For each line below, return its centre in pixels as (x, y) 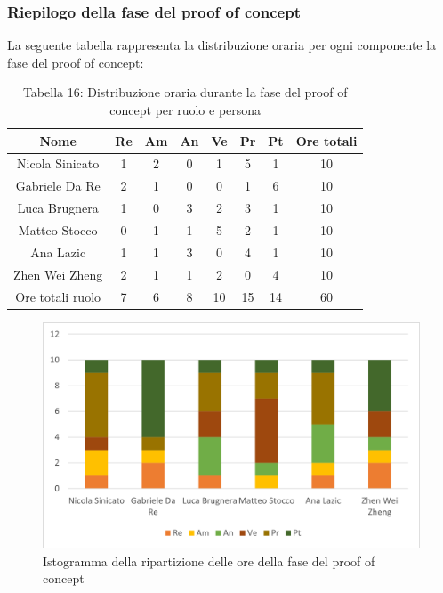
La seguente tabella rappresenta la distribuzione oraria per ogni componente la (222, 45)
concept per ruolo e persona (185, 110)
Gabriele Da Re (58, 186)
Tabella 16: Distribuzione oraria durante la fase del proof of (185, 92)
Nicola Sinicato (58, 163)
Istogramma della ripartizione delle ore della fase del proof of (209, 561)
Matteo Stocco (58, 229)
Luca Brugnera (58, 208)
